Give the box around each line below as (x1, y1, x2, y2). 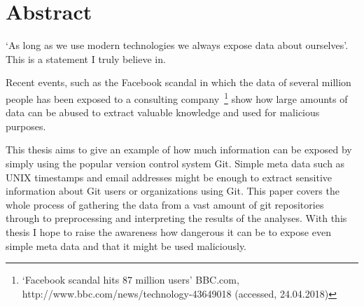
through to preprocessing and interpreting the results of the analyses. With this (6, 211, 347, 225)
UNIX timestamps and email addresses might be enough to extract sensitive (6, 169, 332, 184)
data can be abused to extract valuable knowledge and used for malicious (6, 105, 320, 120)
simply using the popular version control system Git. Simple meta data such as (6, 155, 345, 170)
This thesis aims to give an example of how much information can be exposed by (6, 142, 352, 157)
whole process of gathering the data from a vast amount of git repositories (6, 197, 324, 211)
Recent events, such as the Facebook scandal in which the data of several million (6, 75, 351, 90)
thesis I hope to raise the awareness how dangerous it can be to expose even (6, 224, 331, 239)
